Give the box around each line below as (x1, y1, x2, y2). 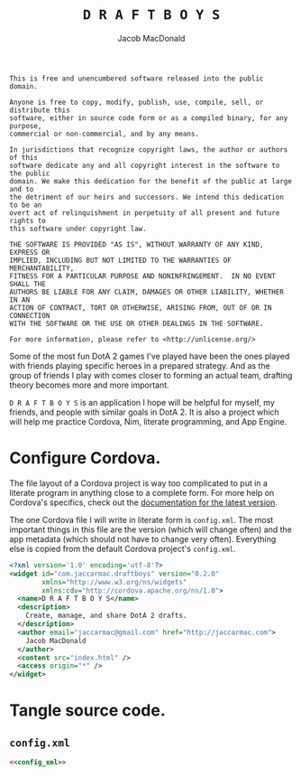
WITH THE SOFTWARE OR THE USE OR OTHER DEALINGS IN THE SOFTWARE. (9, 319, 264, 328)
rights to (9, 216, 47, 225)
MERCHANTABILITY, (9, 264, 75, 273)
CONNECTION (9, 311, 50, 320)
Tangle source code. (9, 700, 167, 721)
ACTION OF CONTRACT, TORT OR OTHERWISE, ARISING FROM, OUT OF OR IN (9, 303, 272, 313)
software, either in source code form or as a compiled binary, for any (9, 113, 288, 123)
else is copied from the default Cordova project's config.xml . (9, 543, 236, 554)
